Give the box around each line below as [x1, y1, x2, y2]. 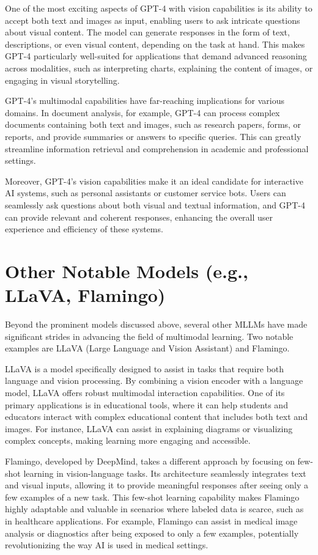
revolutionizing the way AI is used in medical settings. [5, 538, 209, 551]
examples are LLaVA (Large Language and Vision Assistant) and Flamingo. [5, 342, 290, 355]
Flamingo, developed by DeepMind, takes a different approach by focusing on [5, 454, 295, 467]
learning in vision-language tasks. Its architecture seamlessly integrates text [23, 466, 306, 479]
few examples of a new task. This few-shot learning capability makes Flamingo [5, 490, 300, 503]
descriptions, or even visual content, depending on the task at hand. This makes [5, 37, 305, 50]
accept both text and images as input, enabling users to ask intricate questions [5, 13, 300, 26]
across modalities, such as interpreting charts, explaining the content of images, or [5, 61, 313, 74]
